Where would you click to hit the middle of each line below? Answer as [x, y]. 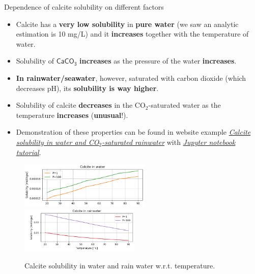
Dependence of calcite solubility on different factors [84, 7]
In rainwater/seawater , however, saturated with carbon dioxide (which [131, 78]
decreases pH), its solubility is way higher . [87, 88]
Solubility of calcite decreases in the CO [81, 105]
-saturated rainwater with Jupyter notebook [169, 142]
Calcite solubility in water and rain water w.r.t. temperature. [120, 265]
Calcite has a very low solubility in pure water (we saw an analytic [127, 24]
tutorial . [29, 152]
